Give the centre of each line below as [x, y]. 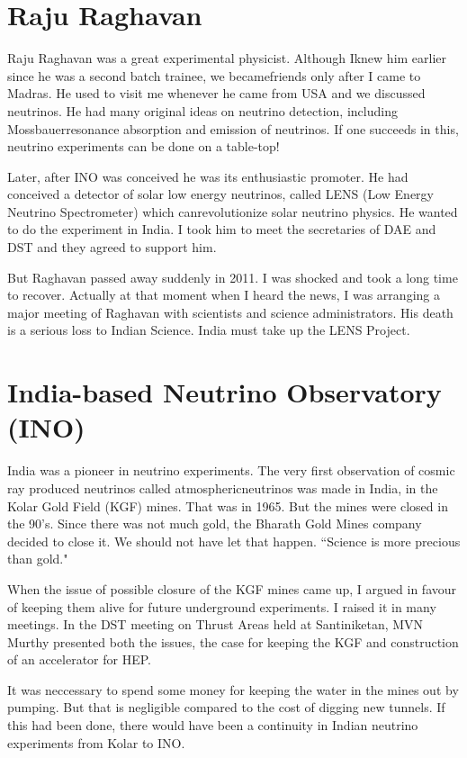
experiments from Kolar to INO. [96, 742]
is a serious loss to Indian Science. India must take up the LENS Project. [209, 330]
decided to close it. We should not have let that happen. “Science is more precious [234, 541]
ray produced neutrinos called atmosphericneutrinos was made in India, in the [223, 487]
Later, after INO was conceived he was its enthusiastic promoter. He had [208, 176]
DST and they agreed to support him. [112, 247]
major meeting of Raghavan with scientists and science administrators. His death [230, 312]
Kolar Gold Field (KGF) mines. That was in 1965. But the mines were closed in [228, 505]
